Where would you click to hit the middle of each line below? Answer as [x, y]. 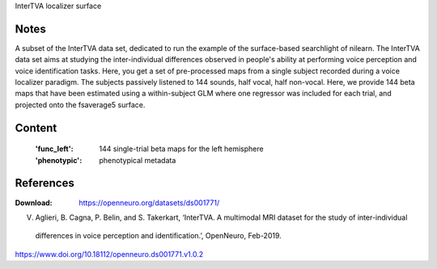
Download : [34, 203]
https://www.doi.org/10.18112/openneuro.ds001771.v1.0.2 [109, 254]
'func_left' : [54, 149]
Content [36, 128]
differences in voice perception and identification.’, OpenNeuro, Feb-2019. [159, 236]
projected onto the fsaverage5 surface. [80, 104]
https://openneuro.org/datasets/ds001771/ [149, 203]
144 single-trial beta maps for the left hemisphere [181, 149]
